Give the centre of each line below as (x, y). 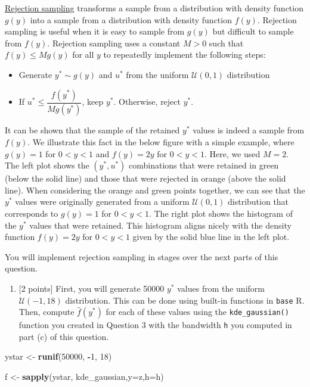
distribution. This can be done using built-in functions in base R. (185, 300)
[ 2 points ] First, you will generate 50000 (92, 288)
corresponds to (32, 213)
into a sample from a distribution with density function (131, 19)
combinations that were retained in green (204, 165)
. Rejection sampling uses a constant (114, 43)
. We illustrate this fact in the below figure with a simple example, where (161, 142)
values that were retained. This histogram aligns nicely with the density (160, 225)
